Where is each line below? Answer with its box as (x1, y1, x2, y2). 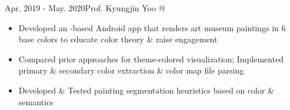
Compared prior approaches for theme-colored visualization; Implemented (18, 52, 284, 65)
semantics (18, 95, 54, 108)
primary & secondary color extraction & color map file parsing (18, 64, 244, 76)
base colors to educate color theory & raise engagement (18, 33, 218, 45)
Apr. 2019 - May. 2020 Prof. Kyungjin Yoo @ (5, 2, 165, 14)
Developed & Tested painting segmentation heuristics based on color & (18, 84, 275, 96)
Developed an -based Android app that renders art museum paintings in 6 (18, 21, 286, 34)
